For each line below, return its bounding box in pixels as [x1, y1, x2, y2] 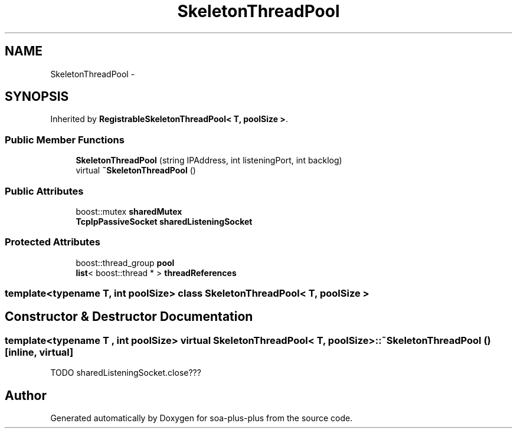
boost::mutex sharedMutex [76, 206, 182, 216]
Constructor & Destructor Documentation [5, 309, 253, 324]
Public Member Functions [5, 133, 125, 146]
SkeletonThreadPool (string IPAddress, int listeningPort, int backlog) [76, 155, 342, 166]
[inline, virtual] [5, 346, 74, 358]
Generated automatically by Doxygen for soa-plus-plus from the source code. [50, 413, 353, 424]
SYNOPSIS [5, 89, 69, 104]
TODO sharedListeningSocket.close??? [50, 368, 201, 378]
